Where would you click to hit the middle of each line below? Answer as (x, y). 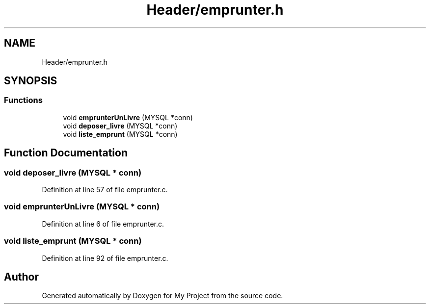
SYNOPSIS (31, 81)
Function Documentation (66, 153)
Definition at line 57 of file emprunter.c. (105, 190)
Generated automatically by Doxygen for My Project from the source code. (162, 296)
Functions (23, 100)
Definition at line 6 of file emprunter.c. (103, 224)
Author (21, 277)
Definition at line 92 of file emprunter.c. (105, 258)
